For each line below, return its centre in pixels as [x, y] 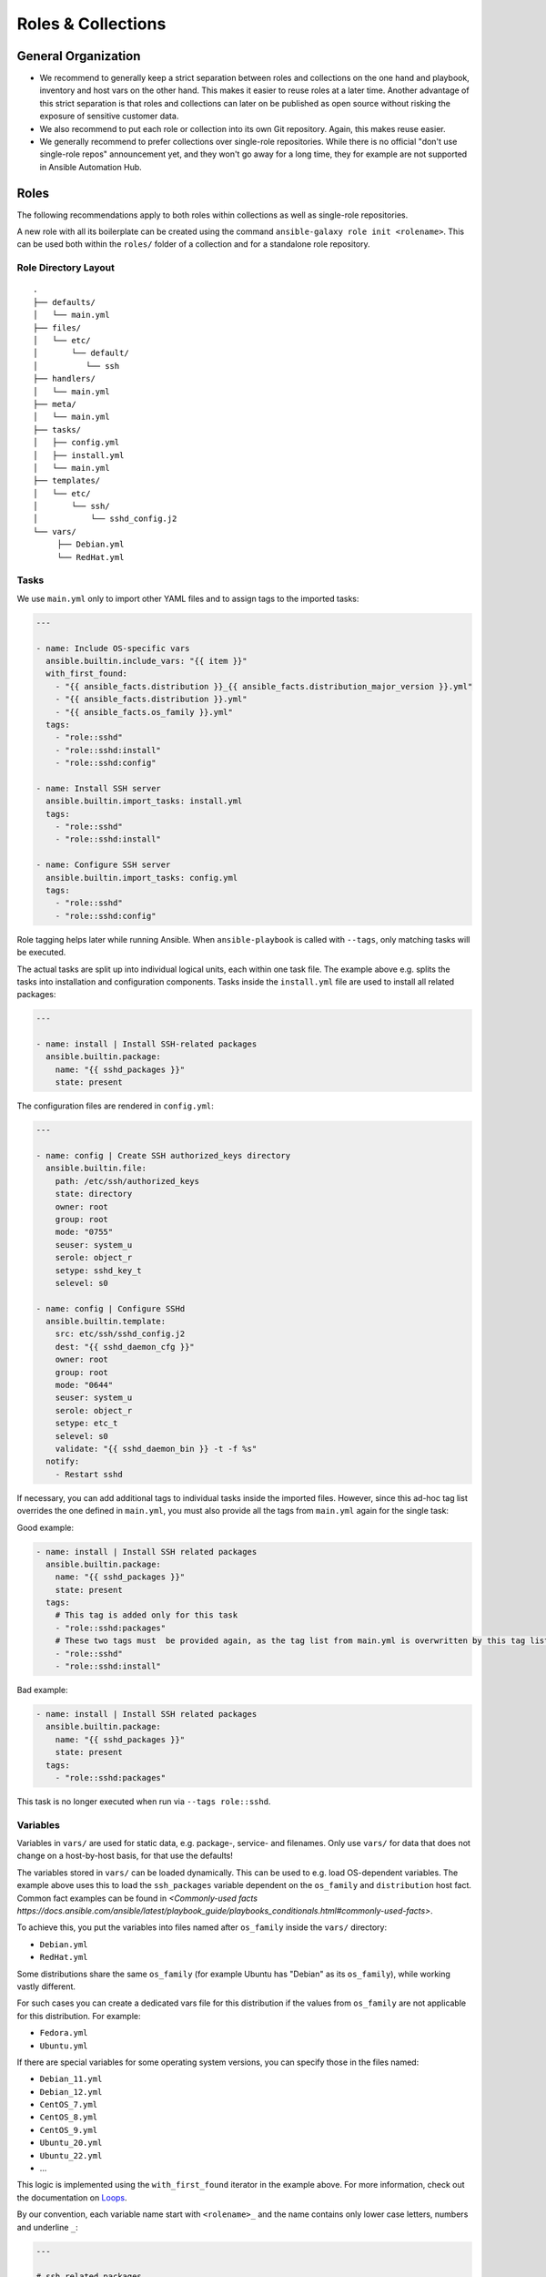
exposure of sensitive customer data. [109, 116]
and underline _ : [48, 2227]
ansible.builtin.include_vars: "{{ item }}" [147, 661]
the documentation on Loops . [72, 2197]
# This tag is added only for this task [147, 1615]
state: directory [94, 1194]
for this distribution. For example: [79, 2016]
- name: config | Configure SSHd [111, 1308]
